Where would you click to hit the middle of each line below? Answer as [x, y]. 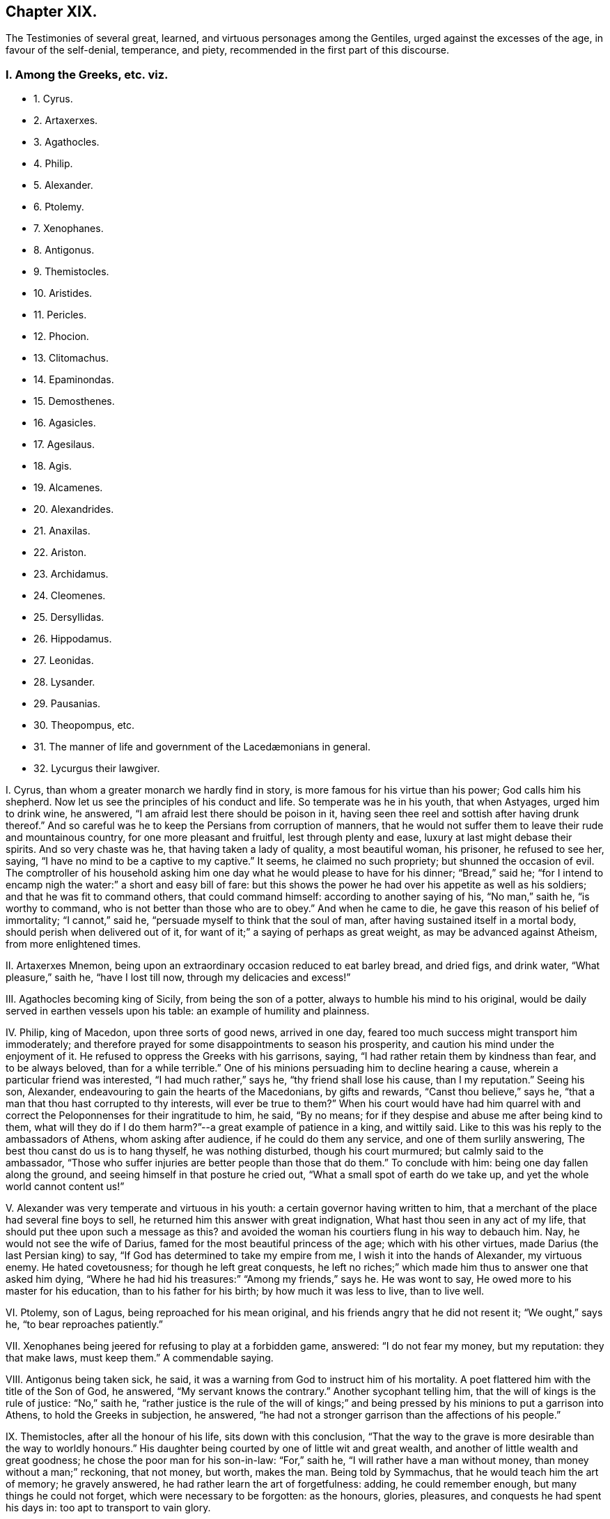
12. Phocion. [61, 337]
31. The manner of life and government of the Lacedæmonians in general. [202, 747]
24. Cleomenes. [70, 596]
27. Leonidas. [64, 661]
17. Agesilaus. [64, 445]
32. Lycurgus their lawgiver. [97, 769]
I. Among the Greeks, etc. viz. [87, 74]
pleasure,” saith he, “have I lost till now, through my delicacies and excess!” [178, 978]
